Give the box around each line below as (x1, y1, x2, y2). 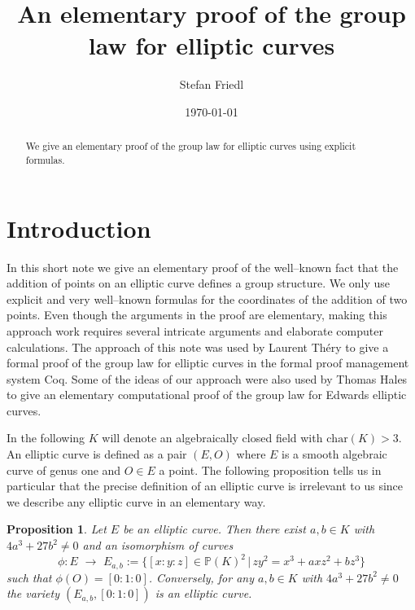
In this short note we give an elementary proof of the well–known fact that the (7, 258, 399, 275)
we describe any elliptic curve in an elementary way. (7, 493, 266, 510)
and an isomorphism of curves (82, 537, 234, 554)
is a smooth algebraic (282, 445, 387, 463)
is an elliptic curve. (155, 585, 252, 602)
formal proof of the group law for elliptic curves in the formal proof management (7, 354, 409, 371)
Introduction (7, 211, 151, 244)
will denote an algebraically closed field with (102, 429, 323, 446)
